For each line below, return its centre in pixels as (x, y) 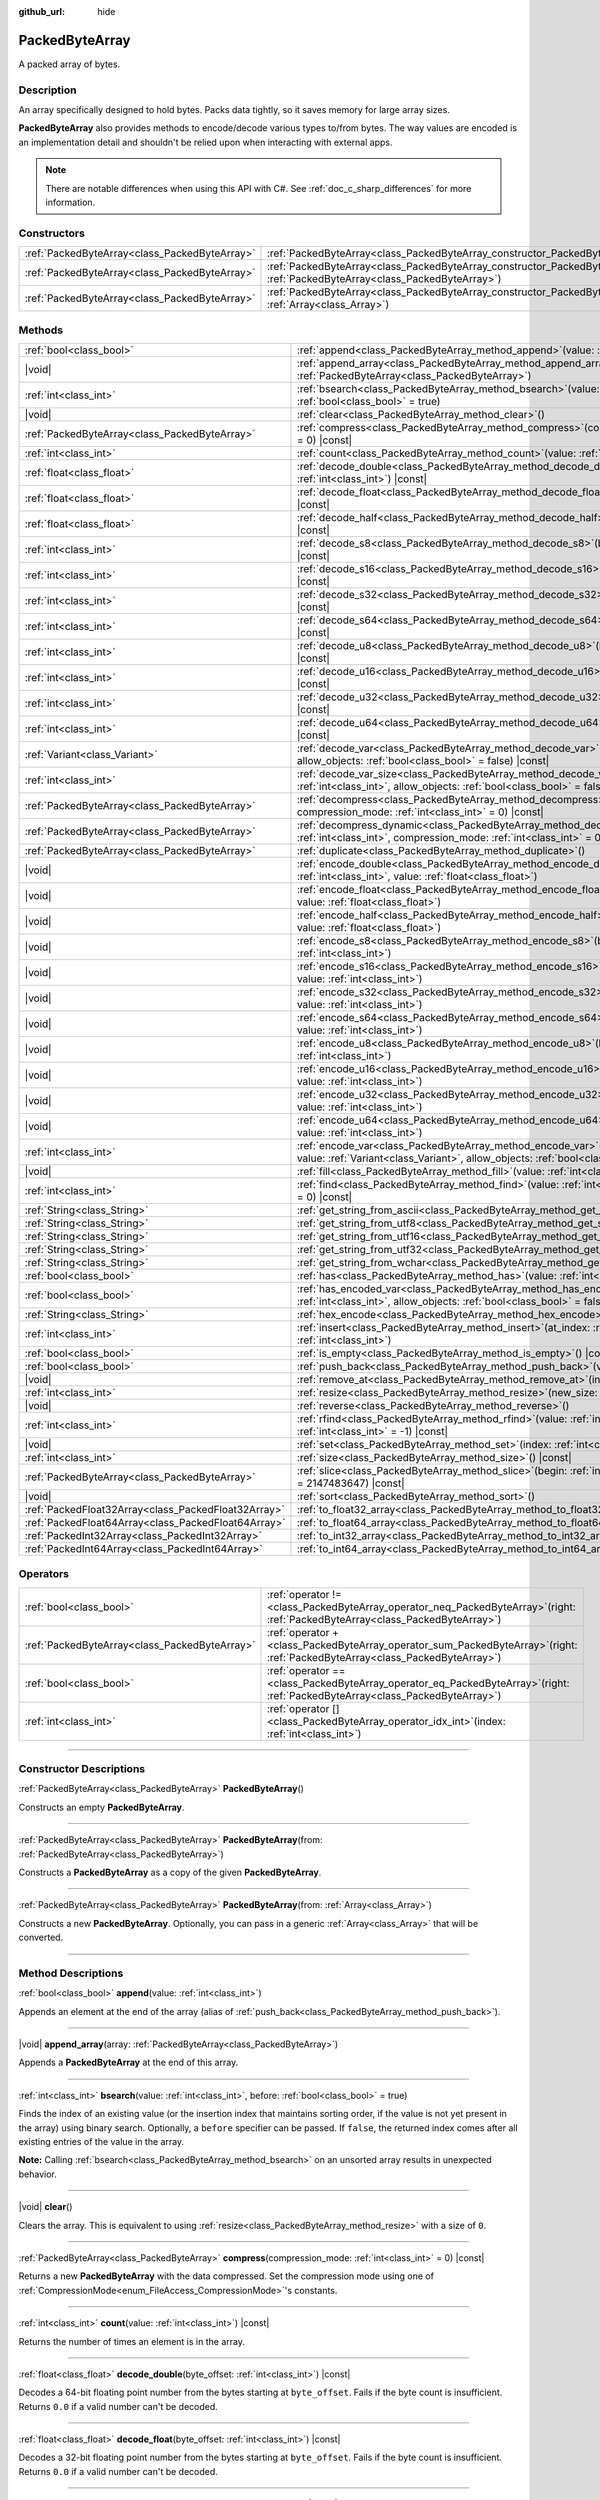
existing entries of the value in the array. (101, 2141)
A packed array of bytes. (69, 64)
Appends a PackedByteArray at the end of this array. (128, 2062)
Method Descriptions (71, 1973)
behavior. (37, 2174)
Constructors (51, 233)
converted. (41, 1937)
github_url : (41, 11)
